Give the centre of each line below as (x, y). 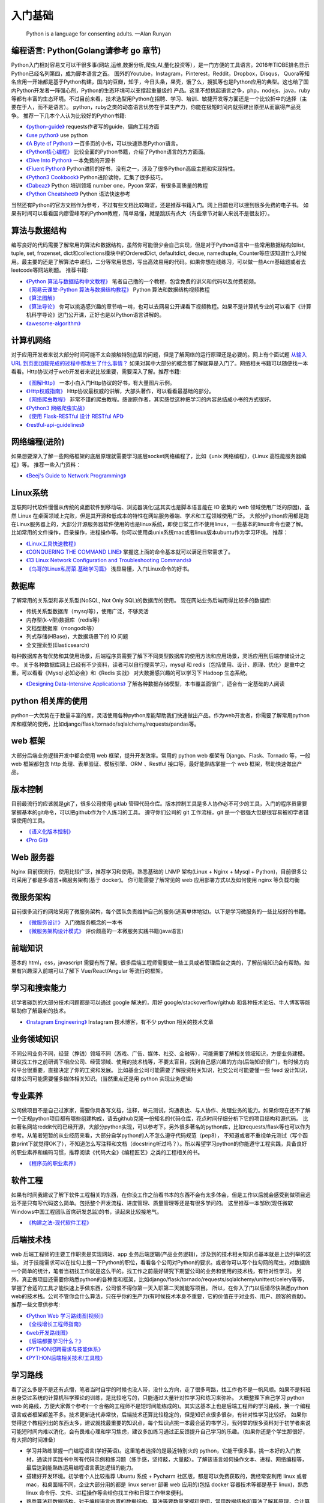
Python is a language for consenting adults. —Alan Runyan (99, 34)
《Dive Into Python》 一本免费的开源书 (71, 160)
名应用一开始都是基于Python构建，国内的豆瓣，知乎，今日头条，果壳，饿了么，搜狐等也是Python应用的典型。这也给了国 (160, 82)
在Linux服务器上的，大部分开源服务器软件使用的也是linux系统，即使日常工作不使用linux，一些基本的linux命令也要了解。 (159, 524)
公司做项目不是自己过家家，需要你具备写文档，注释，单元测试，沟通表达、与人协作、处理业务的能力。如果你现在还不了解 (161, 1110)
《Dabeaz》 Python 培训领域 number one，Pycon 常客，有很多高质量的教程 (117, 185)
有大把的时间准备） (35, 1439)
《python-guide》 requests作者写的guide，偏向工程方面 (93, 127)
